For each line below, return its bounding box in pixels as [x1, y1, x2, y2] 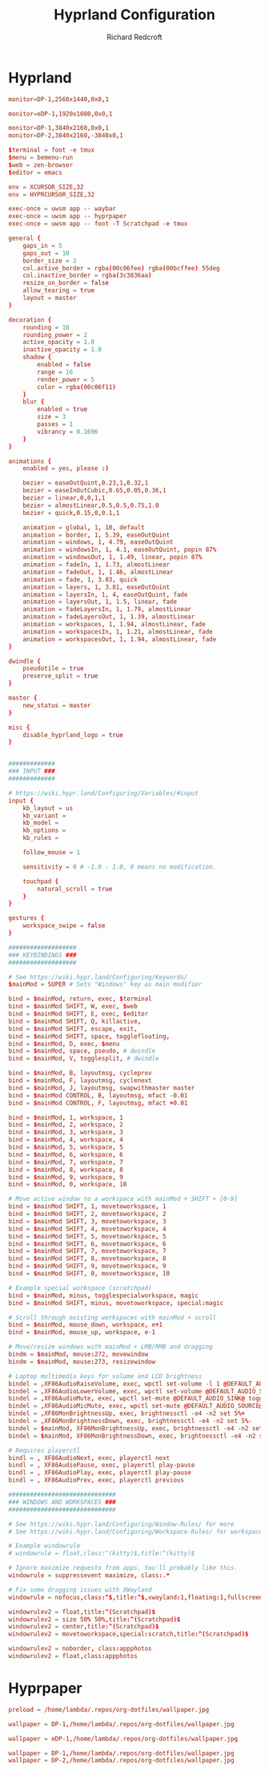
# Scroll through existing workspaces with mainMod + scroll [8, 1313, 217, 1321]
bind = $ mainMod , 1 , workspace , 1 [8, 1113, 124, 1121]
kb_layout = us [22, 804, 74, 812]
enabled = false [37, 361, 91, 369]
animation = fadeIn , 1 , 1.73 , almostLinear [22, 561, 171, 569]
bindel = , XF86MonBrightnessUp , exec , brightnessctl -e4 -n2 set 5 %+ [8, 1409, 246, 1417]
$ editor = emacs [8, 168, 62, 176]
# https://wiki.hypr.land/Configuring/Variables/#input [8, 789, 199, 797]
